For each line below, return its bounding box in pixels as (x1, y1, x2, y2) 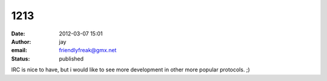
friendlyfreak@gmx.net (59, 47, 117, 54)
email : (11, 47, 27, 54)
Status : (11, 55, 30, 62)
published (59, 55, 84, 62)
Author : (11, 38, 31, 45)
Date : (11, 30, 25, 37)
